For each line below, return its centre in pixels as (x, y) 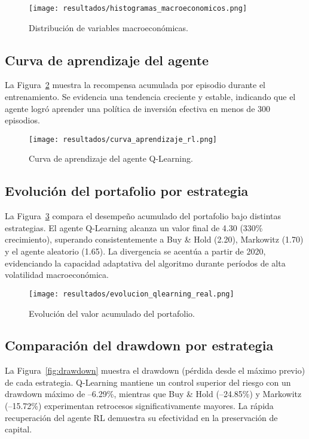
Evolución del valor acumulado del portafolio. (112, 313)
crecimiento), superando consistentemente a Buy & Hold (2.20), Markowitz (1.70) (154, 239)
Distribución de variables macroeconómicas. (108, 27)
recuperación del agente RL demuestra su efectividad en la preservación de (141, 417)
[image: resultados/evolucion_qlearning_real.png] (131, 294)
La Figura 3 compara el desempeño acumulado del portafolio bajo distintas (143, 216)
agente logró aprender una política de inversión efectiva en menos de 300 (138, 108)
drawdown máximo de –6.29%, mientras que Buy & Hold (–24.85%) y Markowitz (153, 394)
